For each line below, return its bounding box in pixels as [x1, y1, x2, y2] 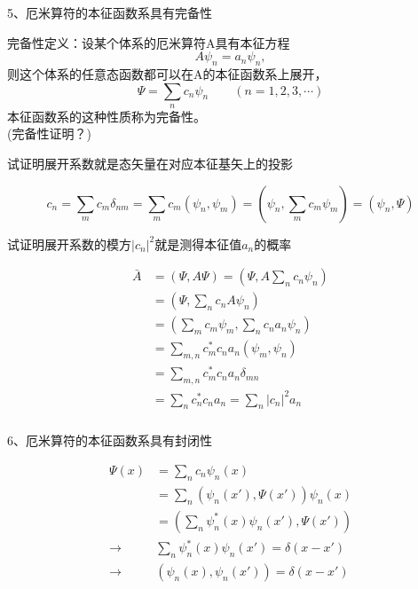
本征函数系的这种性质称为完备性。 [7, 106, 206, 125]
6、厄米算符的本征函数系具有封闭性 [7, 431, 212, 450]
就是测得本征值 [154, 234, 242, 253]
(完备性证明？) [7, 124, 91, 143]
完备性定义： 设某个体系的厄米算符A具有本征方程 [7, 33, 290, 51]
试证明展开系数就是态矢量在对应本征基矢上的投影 [7, 154, 293, 173]
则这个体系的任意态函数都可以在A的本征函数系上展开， [7, 64, 327, 82]
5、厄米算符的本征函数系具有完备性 [7, 3, 212, 21]
